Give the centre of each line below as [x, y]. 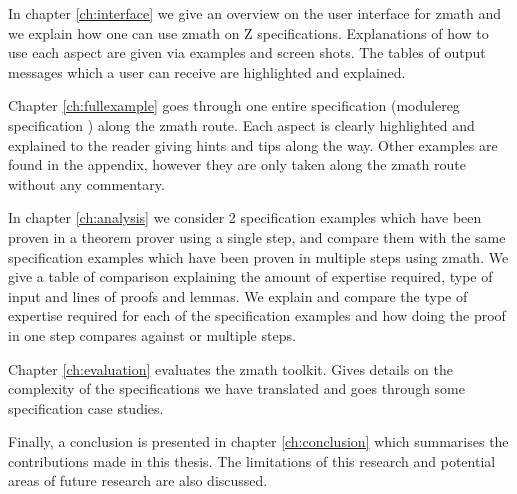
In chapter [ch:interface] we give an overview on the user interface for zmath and [255, 13]
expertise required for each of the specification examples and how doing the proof [257, 315]
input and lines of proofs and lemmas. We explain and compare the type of [238, 295]
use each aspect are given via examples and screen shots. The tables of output [247, 52]
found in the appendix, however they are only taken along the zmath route [237, 164]
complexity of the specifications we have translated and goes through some [236, 388]
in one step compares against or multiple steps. [152, 334]
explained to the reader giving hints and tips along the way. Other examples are [253, 144]
